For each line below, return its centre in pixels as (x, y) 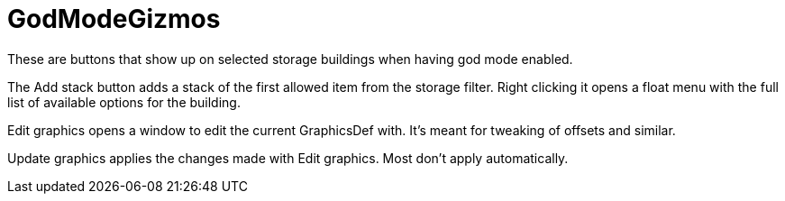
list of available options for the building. (124, 102)
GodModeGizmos (114, 19)
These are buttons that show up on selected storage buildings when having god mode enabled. (290, 59)
